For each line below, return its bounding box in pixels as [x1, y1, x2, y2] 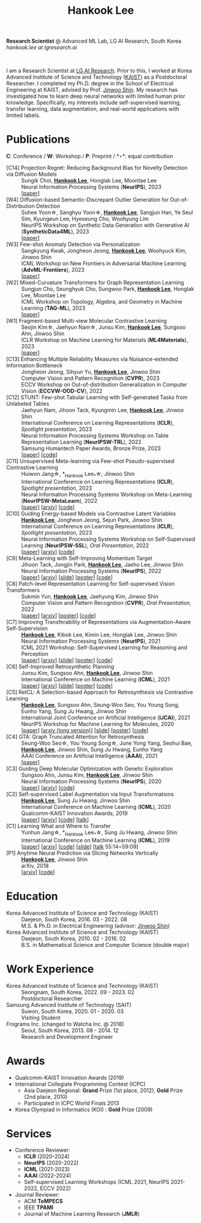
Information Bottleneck [6, 362, 63, 369]
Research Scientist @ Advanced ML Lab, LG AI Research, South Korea [6, 37, 182, 45]
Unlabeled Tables [6, 400, 50, 407]
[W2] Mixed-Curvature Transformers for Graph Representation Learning [6, 279, 184, 286]
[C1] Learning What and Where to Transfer [6, 822, 111, 829]
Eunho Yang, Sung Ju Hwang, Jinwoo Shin [21, 708, 127, 715]
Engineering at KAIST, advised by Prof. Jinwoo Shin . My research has [6, 86, 178, 94]
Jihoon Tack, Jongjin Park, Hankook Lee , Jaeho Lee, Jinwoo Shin [21, 560, 184, 568]
